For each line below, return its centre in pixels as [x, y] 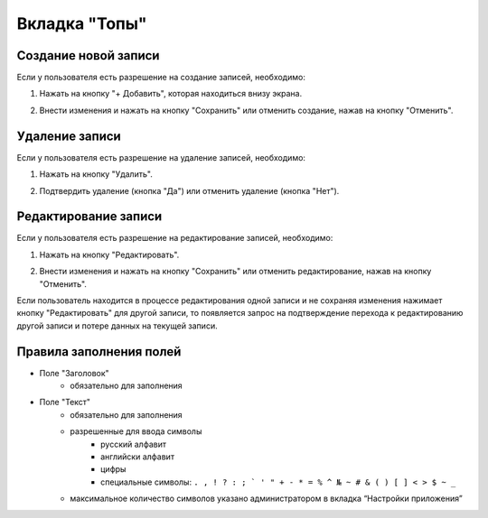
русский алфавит [134, 444]
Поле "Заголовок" [75, 373]
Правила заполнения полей [99, 351]
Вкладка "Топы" [82, 23]
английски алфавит [138, 457]
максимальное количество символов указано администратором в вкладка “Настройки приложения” [266, 499]
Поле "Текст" [65, 402]
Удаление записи [69, 136]
